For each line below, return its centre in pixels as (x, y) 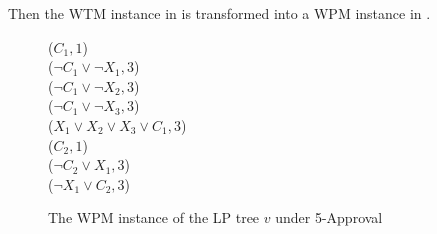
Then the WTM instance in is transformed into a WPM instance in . (219, 13)
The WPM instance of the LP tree (154, 217)
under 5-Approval (329, 217)
